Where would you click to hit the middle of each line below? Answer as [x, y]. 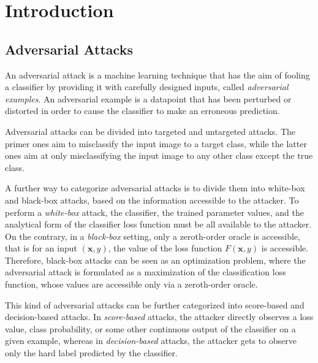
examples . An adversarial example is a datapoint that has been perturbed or [148, 98]
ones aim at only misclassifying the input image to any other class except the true [159, 155]
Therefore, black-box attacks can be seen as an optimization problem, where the [155, 260]
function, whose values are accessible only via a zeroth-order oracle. [131, 284]
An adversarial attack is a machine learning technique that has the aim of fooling [157, 75]
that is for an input [41, 248]
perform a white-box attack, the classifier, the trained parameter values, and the [154, 212]
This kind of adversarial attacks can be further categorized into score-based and [155, 304]
